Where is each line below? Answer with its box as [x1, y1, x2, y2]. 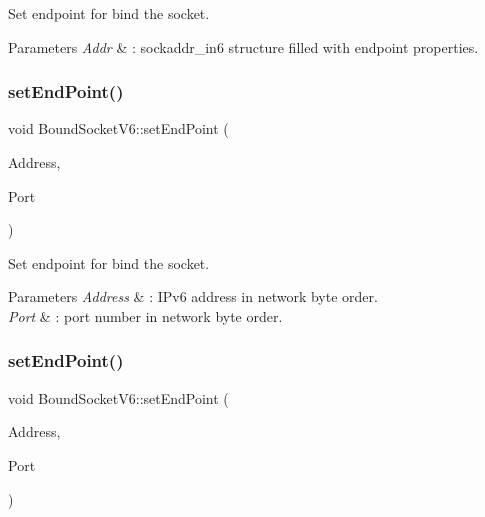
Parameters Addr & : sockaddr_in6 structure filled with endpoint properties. [8, 36, 479, 57]
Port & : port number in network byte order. [8, 305, 283, 326]
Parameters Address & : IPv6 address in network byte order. [8, 286, 378, 307]
